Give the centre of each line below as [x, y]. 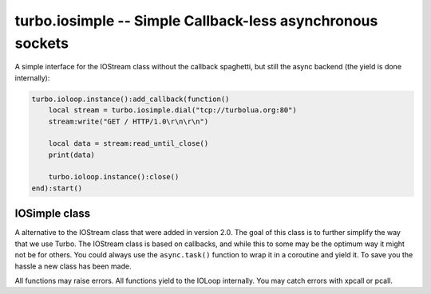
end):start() [57, 188]
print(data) [72, 155]
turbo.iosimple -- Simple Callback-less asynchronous [196, 21]
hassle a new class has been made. [73, 266]
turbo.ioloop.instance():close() [114, 177]
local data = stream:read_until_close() [129, 144]
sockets [42, 43]
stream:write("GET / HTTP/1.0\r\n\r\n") [129, 121]
